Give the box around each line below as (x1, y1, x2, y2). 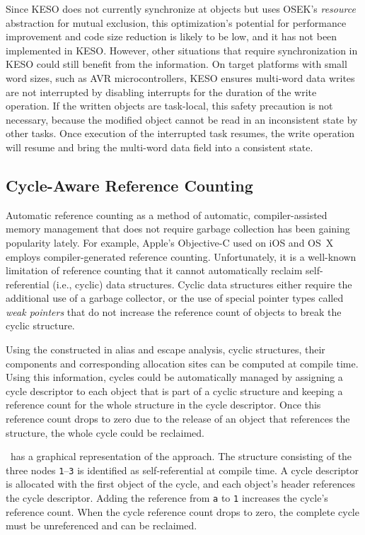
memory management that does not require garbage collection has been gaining (6, 221, 350, 236)
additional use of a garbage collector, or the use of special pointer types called (6, 290, 344, 305)
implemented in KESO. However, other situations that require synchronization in (6, 42, 358, 57)
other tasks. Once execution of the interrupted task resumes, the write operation (6, 126, 354, 141)
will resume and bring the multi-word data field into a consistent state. (6, 139, 313, 154)
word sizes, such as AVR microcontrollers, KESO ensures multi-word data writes (6, 70, 355, 85)
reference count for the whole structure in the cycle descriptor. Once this (6, 397, 321, 412)
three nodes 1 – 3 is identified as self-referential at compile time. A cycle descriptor (6, 462, 359, 477)
